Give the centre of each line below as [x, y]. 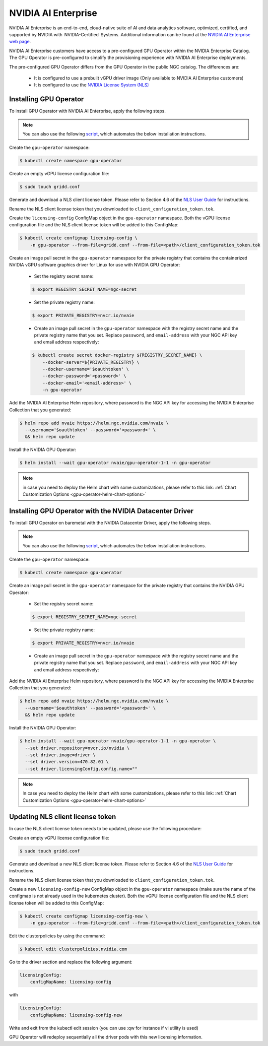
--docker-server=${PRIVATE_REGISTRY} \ [91, 362]
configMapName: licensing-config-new [76, 1015]
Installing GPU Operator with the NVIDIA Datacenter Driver [101, 511]
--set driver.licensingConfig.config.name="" [81, 769]
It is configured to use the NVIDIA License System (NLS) [91, 85]
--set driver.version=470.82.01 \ [67, 762]
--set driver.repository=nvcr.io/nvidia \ [77, 748]
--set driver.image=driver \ [61, 755]
